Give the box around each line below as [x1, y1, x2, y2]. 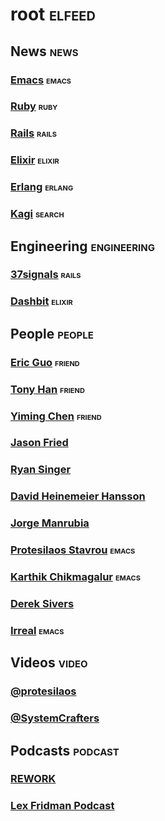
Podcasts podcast [10, 742, 120, 759]
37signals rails [10, 268, 82, 282]
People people [10, 325, 94, 342]
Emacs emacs [10, 73, 72, 87]
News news [10, 43, 79, 60]
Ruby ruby [10, 99, 58, 113]
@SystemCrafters [10, 711, 100, 725]
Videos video [10, 654, 88, 672]
